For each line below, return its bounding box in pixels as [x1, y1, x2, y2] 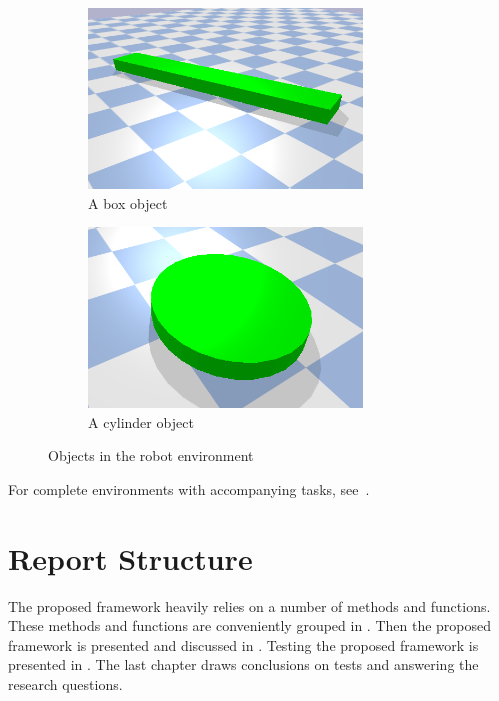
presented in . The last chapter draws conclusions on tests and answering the [8, 654, 479, 675]
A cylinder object [88, 411, 194, 432]
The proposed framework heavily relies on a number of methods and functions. [8, 595, 491, 616]
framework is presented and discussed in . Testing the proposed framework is [8, 634, 479, 655]
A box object [88, 192, 168, 213]
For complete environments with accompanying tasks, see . [8, 478, 370, 499]
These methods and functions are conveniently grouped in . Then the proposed [8, 615, 492, 636]
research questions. [8, 674, 123, 694]
